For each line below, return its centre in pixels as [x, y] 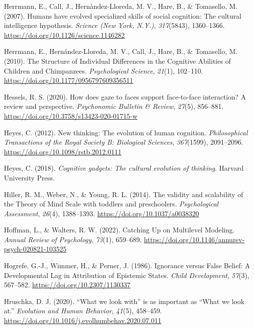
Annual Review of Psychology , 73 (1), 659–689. [73, 239]
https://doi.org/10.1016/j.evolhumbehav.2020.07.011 [83, 320]
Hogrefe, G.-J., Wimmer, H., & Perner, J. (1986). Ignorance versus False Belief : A [127, 266]
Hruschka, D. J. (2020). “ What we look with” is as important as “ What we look [124, 301]
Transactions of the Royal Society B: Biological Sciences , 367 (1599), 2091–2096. [124, 142]
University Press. [29, 177]
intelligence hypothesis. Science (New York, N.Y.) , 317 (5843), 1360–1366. [114, 25]
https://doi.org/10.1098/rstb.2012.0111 [63, 151]
